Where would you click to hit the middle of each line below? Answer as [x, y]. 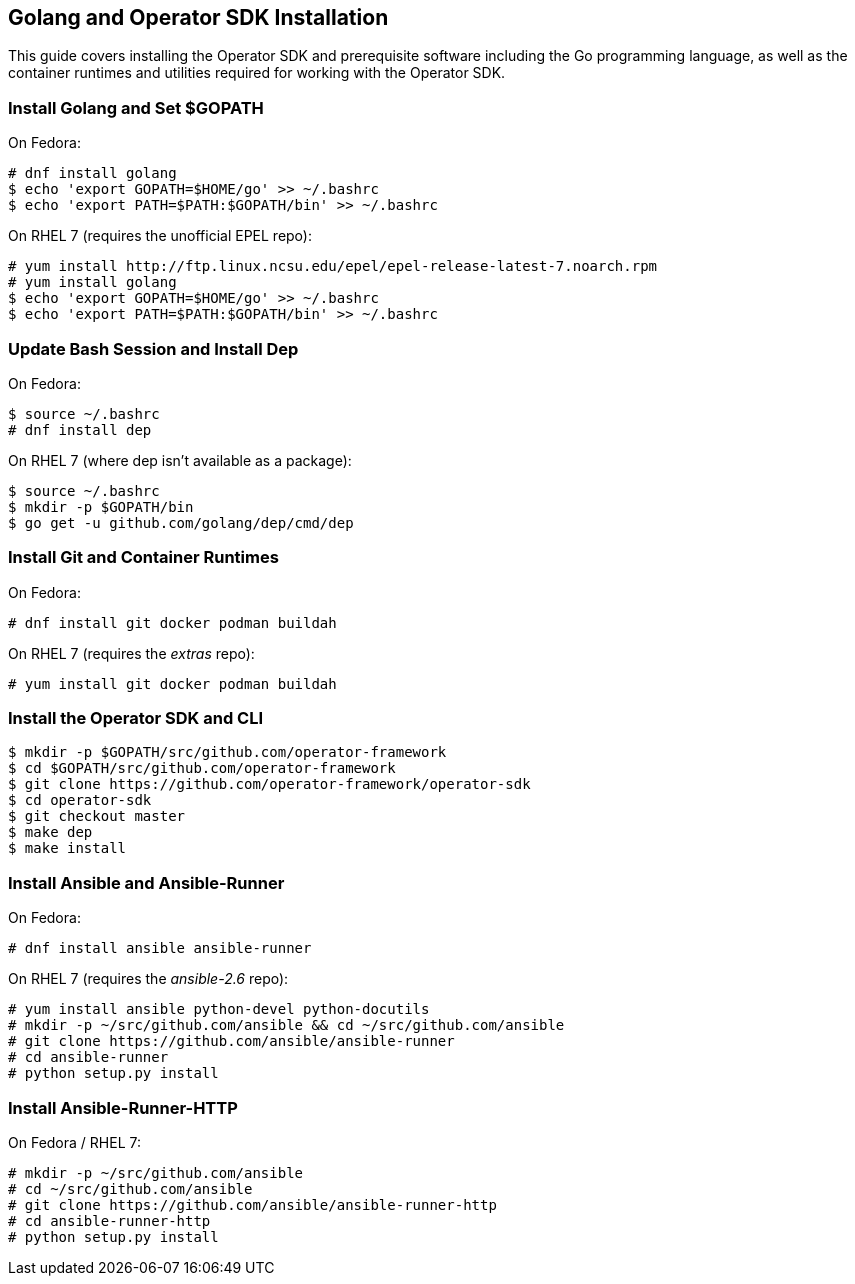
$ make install [67, 848]
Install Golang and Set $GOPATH [136, 107]
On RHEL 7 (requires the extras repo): [131, 653]
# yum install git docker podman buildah [172, 683]
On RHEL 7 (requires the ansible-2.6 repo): [148, 979]
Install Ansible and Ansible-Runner [146, 882]
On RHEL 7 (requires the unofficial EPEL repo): [160, 236]
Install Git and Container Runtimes [143, 557]
